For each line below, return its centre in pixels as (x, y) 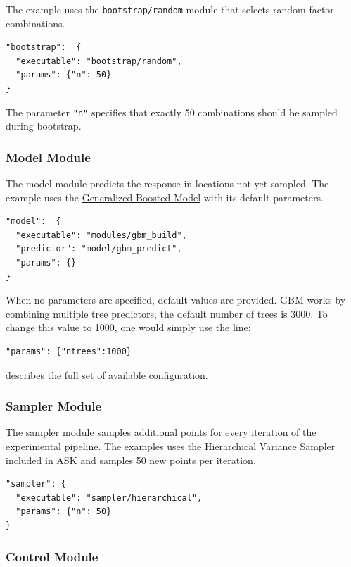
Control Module (52, 556)
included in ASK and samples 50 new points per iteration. (131, 460)
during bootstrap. (44, 126)
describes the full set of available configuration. (107, 374)
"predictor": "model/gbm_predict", (99, 249)
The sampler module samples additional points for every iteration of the (161, 432)
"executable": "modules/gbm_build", (101, 235)
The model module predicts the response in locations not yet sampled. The (167, 183)
